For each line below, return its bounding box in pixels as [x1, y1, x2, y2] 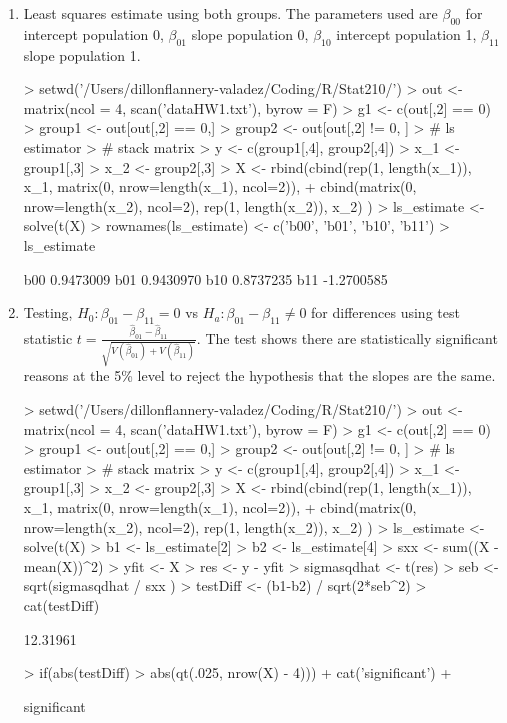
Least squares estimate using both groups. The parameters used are [23, 3, 438, 23]
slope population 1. [23, 44, 141, 65]
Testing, [23, 302, 73, 323]
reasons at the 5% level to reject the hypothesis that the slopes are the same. [23, 365, 496, 386]
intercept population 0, [23, 23, 164, 44]
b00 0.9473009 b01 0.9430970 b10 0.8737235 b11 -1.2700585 [23, 268, 388, 289]
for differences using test [311, 302, 460, 323]
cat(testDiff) [23, 594, 100, 615]
